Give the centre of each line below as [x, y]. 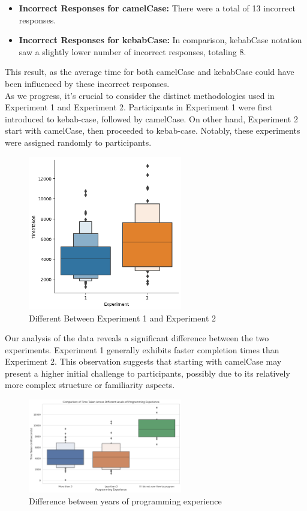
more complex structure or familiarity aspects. [90, 385]
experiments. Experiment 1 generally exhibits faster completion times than [142, 349]
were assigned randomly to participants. [78, 142]
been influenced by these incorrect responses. [87, 83]
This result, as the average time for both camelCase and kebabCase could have [150, 72]
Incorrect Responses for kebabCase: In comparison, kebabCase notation [160, 40]
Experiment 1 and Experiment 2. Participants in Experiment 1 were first [139, 107]
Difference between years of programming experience [125, 501]
